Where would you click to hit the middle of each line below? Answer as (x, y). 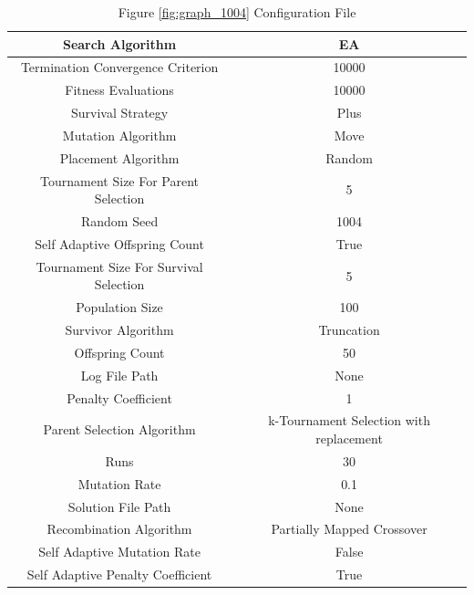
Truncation (349, 330)
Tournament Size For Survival (119, 266)
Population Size (119, 307)
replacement (349, 438)
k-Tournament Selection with (349, 420)
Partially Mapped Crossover (349, 529)
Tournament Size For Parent (120, 180)
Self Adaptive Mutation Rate (119, 552)
